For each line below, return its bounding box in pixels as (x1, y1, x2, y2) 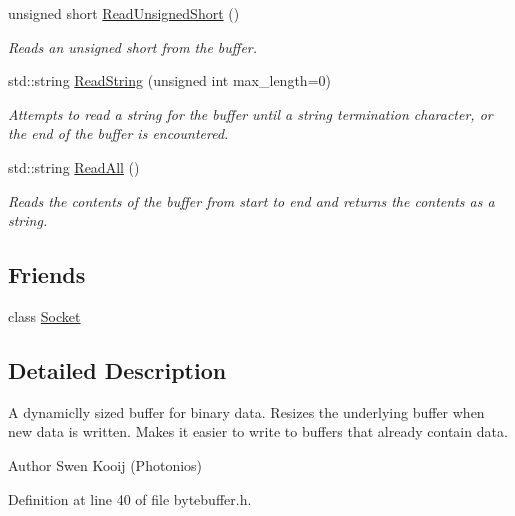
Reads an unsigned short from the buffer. (8, 36, 258, 57)
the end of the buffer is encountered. (8, 123, 229, 144)
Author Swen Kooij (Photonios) (8, 454, 203, 475)
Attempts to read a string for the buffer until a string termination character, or (8, 103, 493, 124)
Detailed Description (8, 354, 227, 385)
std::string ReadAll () (8, 156, 140, 177)
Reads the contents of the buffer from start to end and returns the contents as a (8, 190, 495, 211)
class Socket (8, 305, 81, 326)
